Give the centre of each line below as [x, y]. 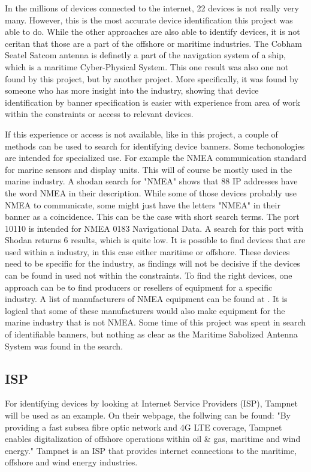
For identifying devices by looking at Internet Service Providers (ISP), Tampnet [152, 403]
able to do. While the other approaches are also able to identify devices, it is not [153, 32]
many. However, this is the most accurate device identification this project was [149, 20]
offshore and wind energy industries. [71, 462]
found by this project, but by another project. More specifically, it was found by [152, 78]
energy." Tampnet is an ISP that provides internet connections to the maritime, [151, 450]
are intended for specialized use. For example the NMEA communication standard [156, 158]
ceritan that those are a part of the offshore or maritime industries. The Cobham [154, 43]
